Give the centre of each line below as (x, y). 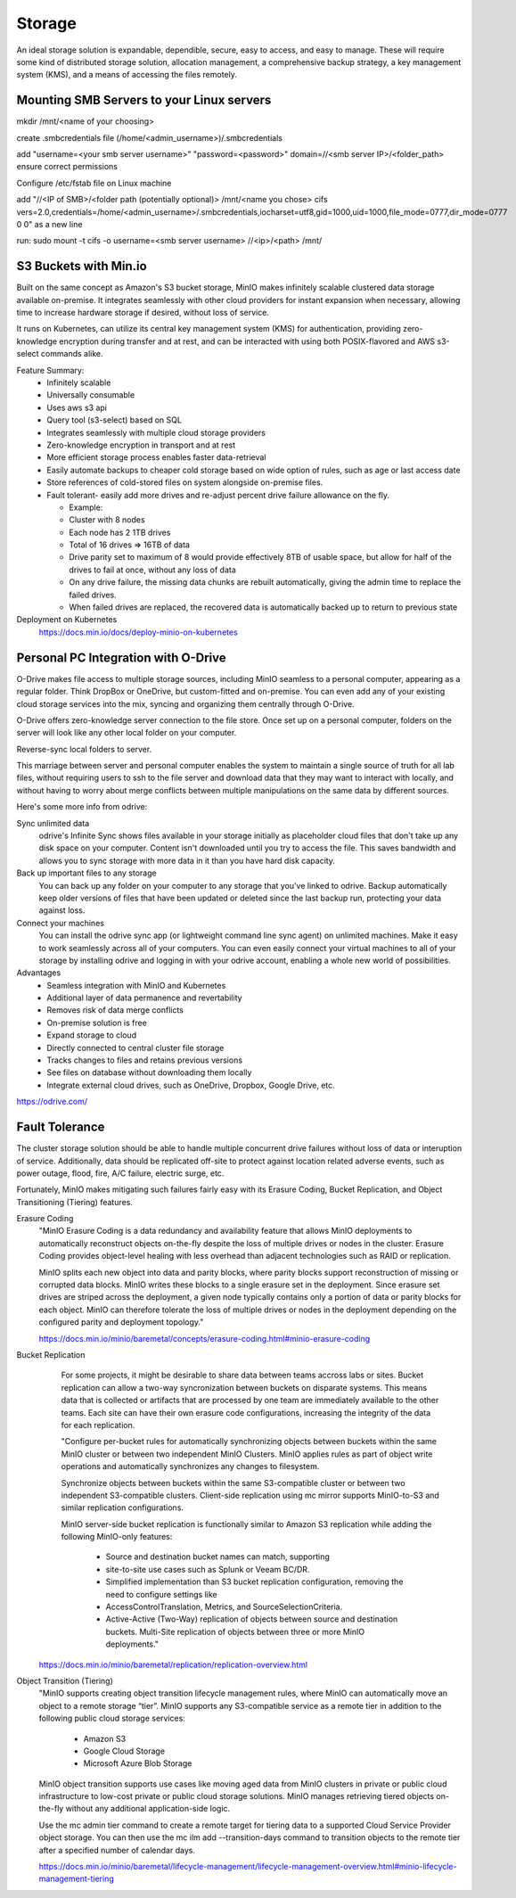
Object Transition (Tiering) (65, 1680)
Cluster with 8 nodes (107, 520)
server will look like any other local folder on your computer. (127, 733)
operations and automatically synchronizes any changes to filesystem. (190, 1467)
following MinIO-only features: (117, 1537)
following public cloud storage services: (112, 1718)
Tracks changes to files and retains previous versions (145, 1060)
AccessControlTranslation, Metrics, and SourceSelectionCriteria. (224, 1607)
